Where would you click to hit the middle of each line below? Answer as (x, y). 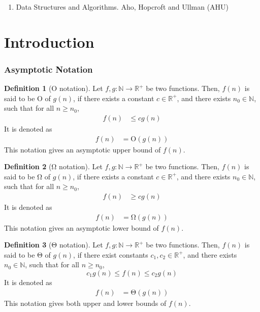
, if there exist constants (111, 254)
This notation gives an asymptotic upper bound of (83, 149)
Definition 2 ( (28, 166)
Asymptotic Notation (48, 69)
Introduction (49, 41)
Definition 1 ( (28, 88)
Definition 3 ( (28, 245)
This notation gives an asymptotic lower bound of (82, 227)
